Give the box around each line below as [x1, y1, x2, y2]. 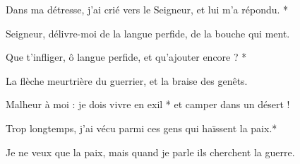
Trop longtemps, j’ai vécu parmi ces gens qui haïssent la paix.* [6, 120, 277, 135]
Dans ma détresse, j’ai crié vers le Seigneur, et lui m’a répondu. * [6, 2, 289, 16]
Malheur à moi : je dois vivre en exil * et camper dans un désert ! [6, 97, 290, 112]
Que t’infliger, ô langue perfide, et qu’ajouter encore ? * [6, 49, 247, 64]
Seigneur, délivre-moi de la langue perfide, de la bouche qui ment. [6, 25, 290, 40]
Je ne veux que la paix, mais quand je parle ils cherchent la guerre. [6, 144, 295, 159]
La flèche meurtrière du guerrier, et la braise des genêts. [6, 73, 248, 88]
